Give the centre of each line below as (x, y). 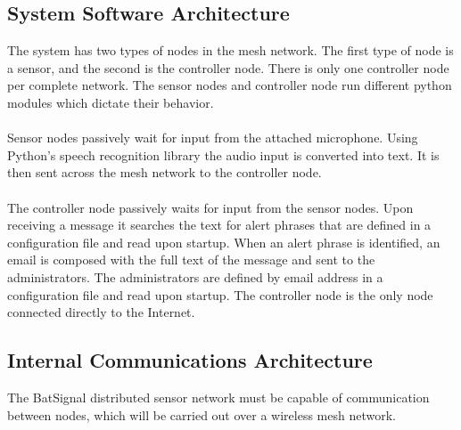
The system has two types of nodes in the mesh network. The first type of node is (230, 50)
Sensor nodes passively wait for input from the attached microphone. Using (213, 138)
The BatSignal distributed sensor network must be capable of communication (218, 397)
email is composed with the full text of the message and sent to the (191, 260)
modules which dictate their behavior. (111, 102)
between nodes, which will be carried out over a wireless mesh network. (202, 414)
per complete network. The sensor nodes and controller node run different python (230, 85)
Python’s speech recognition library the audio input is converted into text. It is (223, 154)
